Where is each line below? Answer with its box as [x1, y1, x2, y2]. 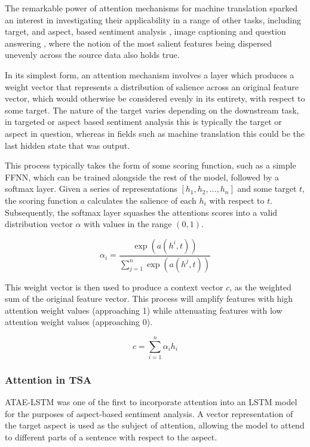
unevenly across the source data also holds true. [5, 48, 180, 61]
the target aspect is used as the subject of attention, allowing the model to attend [5, 419, 305, 431]
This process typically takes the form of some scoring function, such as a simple [5, 159, 296, 172]
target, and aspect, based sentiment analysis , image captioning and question [5, 25, 286, 38]
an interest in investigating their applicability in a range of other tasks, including [5, 13, 301, 26]
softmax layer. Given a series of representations [5, 182, 177, 195]
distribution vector [5, 218, 73, 230]
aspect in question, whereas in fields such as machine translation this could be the [5, 127, 305, 139]
